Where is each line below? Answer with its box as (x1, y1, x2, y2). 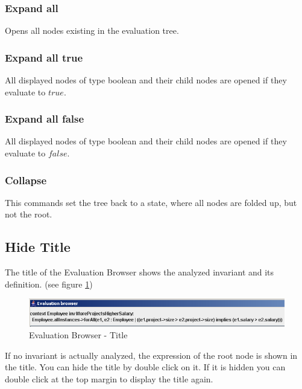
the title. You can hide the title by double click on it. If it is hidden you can (5, 361, 286, 373)
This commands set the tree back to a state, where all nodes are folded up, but (5, 196, 297, 208)
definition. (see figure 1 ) (5, 277, 93, 290)
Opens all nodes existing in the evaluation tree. (5, 24, 179, 37)
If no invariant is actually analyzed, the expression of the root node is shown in (5, 349, 298, 361)
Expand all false (5, 111, 84, 126)
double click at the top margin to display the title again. (5, 372, 213, 385)
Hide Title (5, 237, 71, 256)
